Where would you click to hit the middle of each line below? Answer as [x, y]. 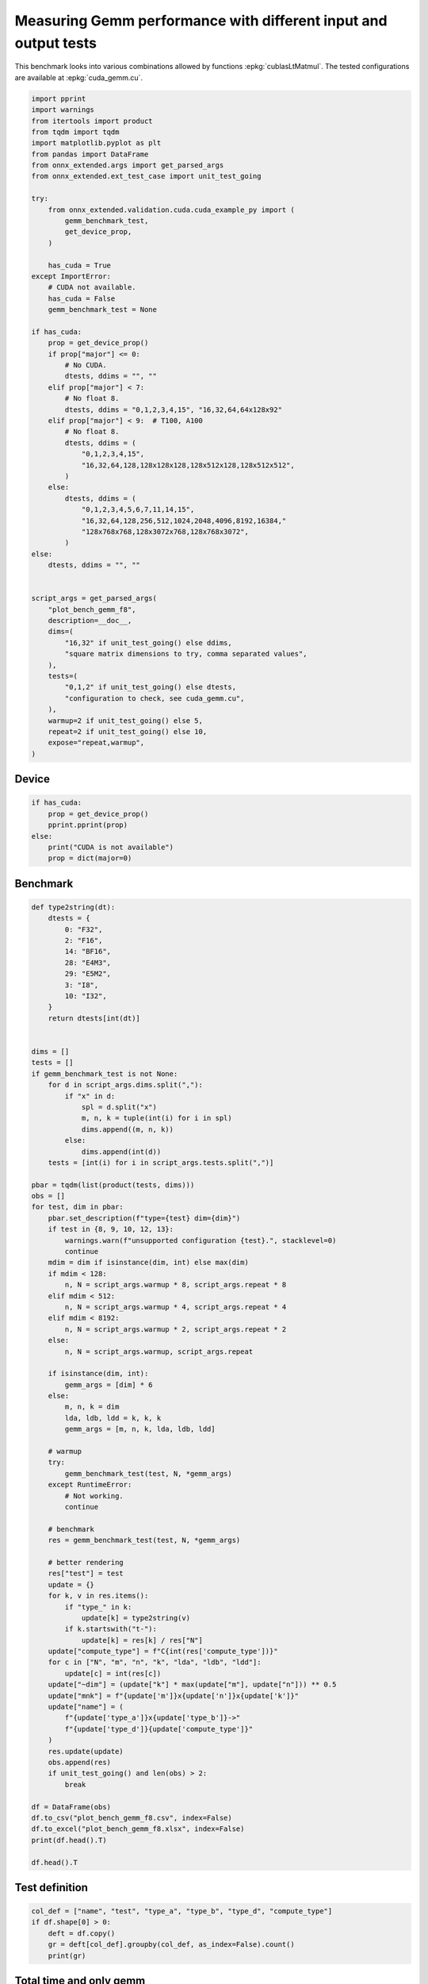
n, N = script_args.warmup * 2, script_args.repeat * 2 [176, 1329]
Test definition [52, 1888]
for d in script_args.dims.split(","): [126, 1085]
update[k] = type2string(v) [136, 1618]
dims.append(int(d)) [121, 1152]
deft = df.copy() [82, 1933]
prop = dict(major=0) [90, 858]
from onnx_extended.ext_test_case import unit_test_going [146, 176]
